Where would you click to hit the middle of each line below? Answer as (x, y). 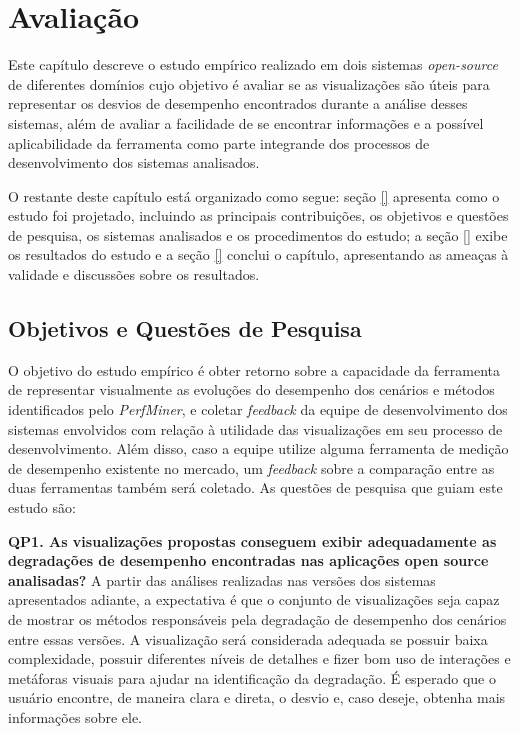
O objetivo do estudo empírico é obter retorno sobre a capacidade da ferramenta (254, 369)
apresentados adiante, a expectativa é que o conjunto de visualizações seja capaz (254, 599)
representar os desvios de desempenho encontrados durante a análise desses (238, 103)
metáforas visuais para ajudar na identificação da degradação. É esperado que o (252, 677)
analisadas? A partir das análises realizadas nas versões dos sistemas (222, 579)
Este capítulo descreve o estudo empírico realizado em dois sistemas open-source (253, 64)
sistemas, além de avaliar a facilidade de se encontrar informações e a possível (246, 122)
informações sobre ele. (75, 716)
